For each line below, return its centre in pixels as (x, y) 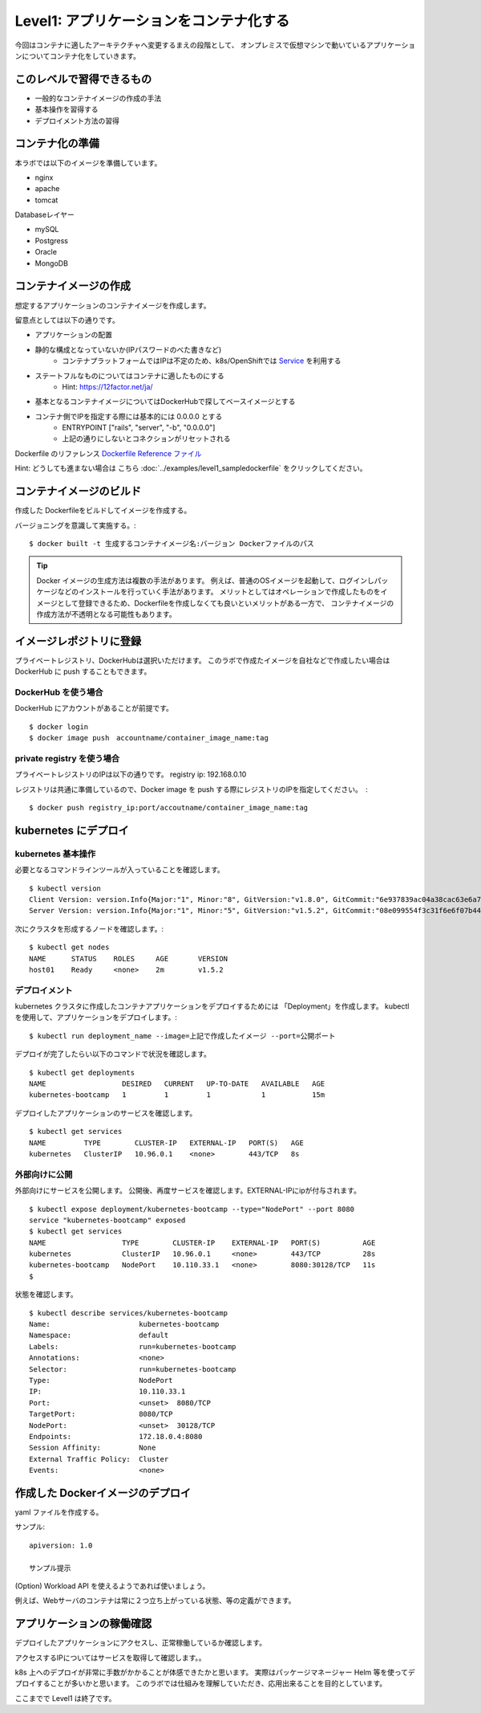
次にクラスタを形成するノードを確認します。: (89, 928)
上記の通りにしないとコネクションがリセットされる (146, 438)
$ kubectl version (65, 888)
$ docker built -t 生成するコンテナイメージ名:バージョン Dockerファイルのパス (172, 543)
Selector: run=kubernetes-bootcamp (133, 1369)
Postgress (51, 240)
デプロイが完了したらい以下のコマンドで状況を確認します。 (113, 1054)
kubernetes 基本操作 (55, 854)
